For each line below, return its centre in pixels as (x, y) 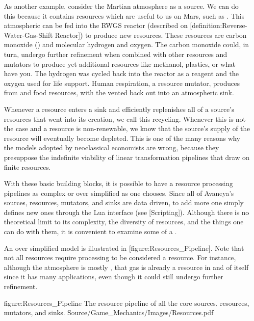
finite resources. (27, 167)
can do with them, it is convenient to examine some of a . (90, 231)
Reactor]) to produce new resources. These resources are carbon (151, 35)
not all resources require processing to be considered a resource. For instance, (120, 257)
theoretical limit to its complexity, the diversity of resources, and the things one (124, 222)
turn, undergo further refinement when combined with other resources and (116, 54)
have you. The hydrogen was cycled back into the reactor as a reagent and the (121, 73)
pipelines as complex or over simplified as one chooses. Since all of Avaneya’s (119, 193)
